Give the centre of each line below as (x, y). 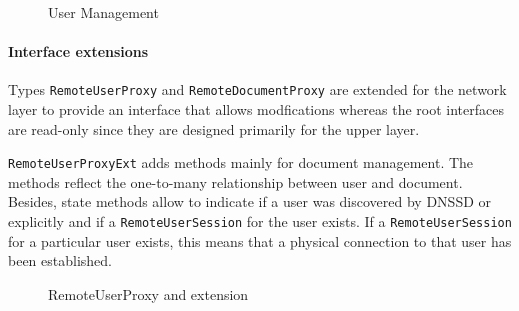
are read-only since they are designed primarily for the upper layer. (214, 128)
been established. (60, 260)
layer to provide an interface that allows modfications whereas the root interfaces (256, 109)
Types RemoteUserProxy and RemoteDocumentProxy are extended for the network (257, 89)
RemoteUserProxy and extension (148, 293)
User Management (103, 12)
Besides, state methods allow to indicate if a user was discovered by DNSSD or (250, 201)
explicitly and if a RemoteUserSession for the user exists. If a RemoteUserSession (260, 221)
